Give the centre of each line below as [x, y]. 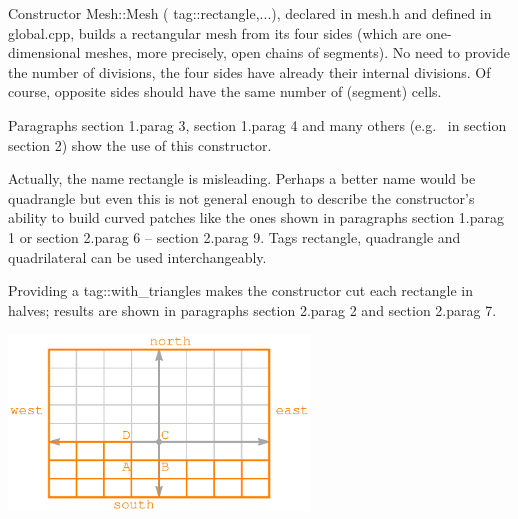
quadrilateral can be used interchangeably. [137, 256]
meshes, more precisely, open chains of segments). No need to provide [297, 52]
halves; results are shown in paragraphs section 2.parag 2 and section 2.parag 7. [252, 309]
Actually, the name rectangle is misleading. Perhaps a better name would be [242, 178]
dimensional [44, 52]
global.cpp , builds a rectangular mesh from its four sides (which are [215, 32]
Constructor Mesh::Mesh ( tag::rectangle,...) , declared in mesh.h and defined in [250, 13]
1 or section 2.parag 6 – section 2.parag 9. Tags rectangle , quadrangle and [234, 236]
